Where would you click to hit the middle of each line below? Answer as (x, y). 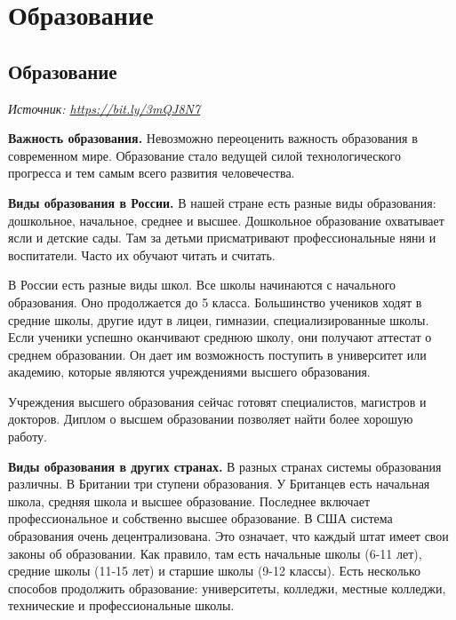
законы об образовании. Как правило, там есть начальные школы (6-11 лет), (215, 553)
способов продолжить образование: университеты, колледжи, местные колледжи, (227, 588)
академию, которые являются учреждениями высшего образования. (189, 372)
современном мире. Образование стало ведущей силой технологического (205, 155)
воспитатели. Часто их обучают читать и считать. (142, 254)
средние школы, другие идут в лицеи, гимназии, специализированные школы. (219, 319)
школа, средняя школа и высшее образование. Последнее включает (189, 501)
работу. (28, 437)
